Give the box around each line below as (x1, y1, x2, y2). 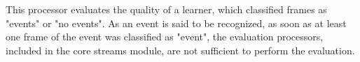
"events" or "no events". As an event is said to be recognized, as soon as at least (6, 15, 347, 30)
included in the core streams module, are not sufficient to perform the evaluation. (6, 42, 355, 57)
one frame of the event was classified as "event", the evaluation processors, (6, 29, 324, 44)
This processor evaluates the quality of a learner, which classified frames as (6, 2, 327, 16)
